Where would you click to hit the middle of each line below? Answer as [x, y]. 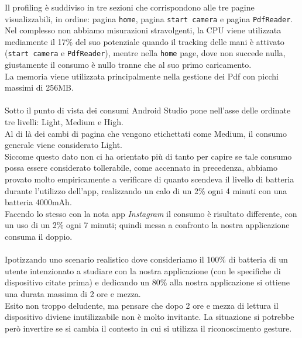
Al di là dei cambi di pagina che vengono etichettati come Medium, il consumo [146, 133]
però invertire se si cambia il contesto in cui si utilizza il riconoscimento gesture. [148, 328]
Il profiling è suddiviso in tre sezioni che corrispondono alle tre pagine [130, 7]
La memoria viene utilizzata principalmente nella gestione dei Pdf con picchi [142, 76]
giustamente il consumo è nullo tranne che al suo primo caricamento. [128, 65]
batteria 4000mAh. [38, 202]
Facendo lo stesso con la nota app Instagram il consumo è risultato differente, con [151, 213]
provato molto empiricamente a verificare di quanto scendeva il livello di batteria [150, 179]
